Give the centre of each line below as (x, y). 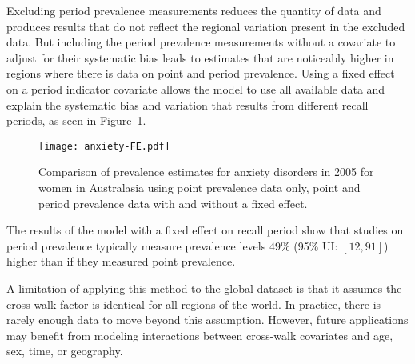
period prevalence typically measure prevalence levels (136, 245)
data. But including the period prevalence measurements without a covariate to (201, 42)
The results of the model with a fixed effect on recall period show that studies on (205, 230)
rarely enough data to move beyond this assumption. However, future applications (207, 320)
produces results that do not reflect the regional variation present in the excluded (206, 26)
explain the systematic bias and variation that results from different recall (188, 104)
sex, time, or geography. (65, 351)
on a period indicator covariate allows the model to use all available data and (196, 88)
